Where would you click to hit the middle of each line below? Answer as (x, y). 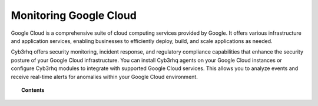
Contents (33, 90)
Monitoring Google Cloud (74, 15)
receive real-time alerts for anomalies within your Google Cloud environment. (105, 77)
